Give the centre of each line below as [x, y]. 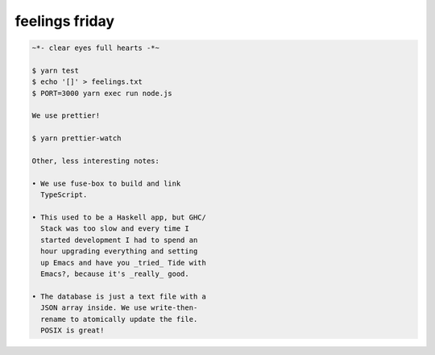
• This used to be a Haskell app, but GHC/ [119, 217]
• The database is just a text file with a [119, 296]
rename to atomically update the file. [119, 319]
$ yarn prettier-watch [77, 138]
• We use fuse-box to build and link [106, 183]
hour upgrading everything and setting [119, 251]
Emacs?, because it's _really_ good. [115, 274]
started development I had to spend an [119, 240]
